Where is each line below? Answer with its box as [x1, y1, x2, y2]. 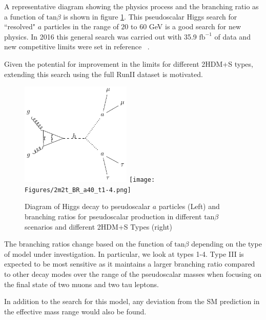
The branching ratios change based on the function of [4, 238, 172, 249]
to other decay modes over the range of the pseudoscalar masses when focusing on [4, 268, 261, 279]
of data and [214, 31, 251, 42]
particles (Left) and [158, 201, 220, 212]
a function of [4, 11, 44, 22]
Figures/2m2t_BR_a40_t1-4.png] [25, 186, 131, 194]
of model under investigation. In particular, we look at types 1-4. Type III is [4, 248, 244, 259]
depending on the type [191, 238, 262, 249]
